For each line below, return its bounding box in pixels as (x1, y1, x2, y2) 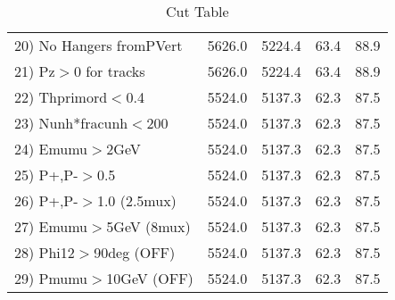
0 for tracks (73, 61, 145, 81)
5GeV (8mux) (106, 216, 191, 237)
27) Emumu (14, 216, 88, 237)
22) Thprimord (14, 87, 108, 107)
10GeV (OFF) (106, 268, 193, 288)
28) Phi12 (14, 242, 75, 262)
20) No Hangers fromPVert (14, 35, 183, 55)
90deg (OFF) (94, 242, 176, 262)
